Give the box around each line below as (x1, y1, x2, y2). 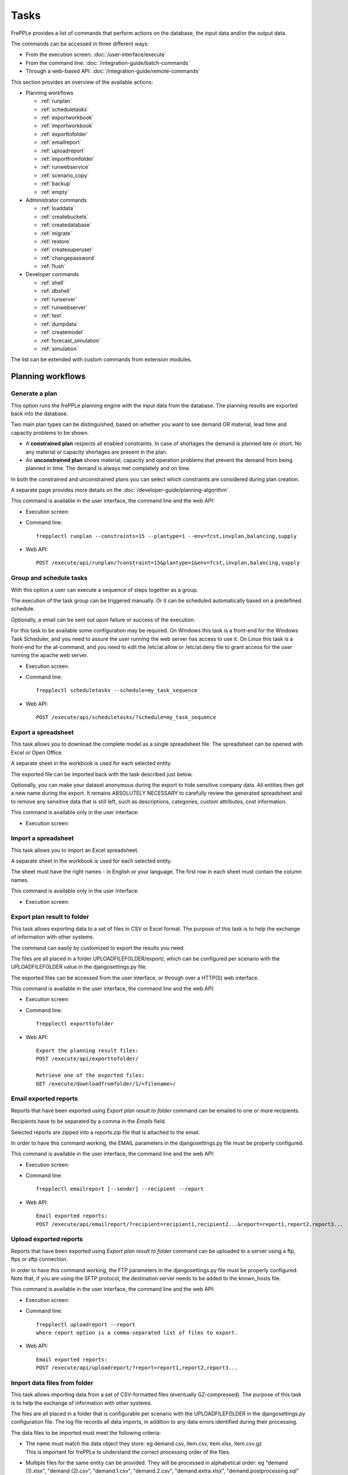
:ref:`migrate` (40, 230, 72, 237)
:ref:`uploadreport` (40, 147, 85, 154)
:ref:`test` (40, 312, 63, 319)
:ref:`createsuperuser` (40, 246, 94, 253)
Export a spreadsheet (11, 729, 74, 736)
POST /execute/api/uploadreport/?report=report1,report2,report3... (36, 1365, 238, 1371)
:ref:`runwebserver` (40, 304, 88, 311)
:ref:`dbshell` (40, 287, 72, 294)
